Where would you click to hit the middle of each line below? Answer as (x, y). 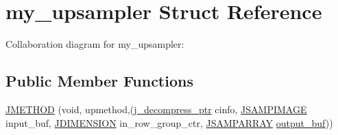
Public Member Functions (99, 81)
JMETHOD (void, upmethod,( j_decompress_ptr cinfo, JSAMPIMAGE (156, 109)
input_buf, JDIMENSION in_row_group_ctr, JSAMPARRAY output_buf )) (169, 122)
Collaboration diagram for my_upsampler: (95, 44)
